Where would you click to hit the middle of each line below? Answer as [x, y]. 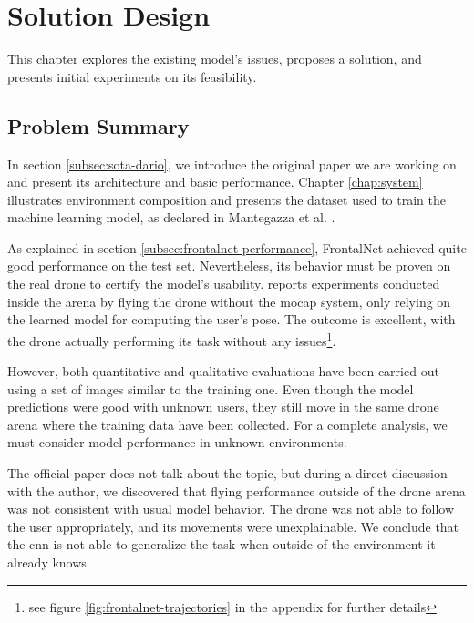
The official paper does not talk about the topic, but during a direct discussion [227, 473]
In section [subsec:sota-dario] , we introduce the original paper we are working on [232, 163]
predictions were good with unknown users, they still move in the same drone [223, 407]
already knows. [49, 562]
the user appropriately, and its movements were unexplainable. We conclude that [233, 526]
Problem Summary [98, 125]
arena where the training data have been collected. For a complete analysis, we [227, 424]
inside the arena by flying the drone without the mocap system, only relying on [229, 301]
